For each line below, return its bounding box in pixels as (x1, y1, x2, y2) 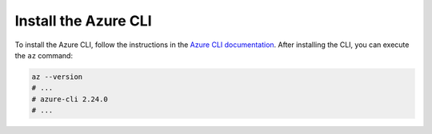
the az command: (14, 50, 74, 60)
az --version (31, 72, 83, 81)
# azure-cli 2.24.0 (31, 94, 108, 104)
